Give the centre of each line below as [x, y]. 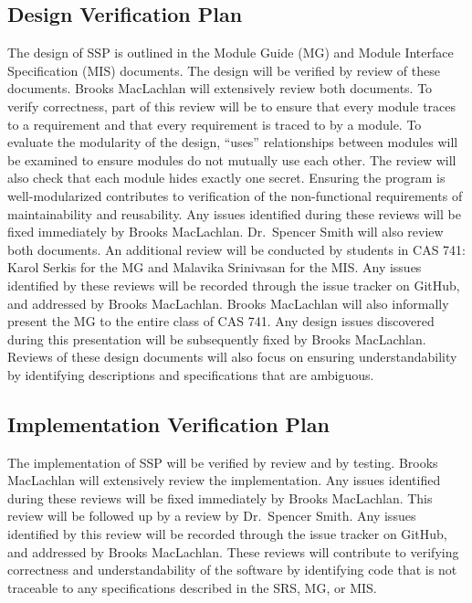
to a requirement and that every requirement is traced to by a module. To [215, 124]
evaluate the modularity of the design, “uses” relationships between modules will [233, 142]
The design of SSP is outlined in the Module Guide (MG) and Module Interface [231, 53]
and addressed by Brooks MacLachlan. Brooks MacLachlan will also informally [228, 303]
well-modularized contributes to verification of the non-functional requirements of [235, 195]
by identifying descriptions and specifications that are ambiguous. [191, 374]
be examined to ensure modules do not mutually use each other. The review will [232, 159]
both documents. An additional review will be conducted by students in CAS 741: [236, 249]
